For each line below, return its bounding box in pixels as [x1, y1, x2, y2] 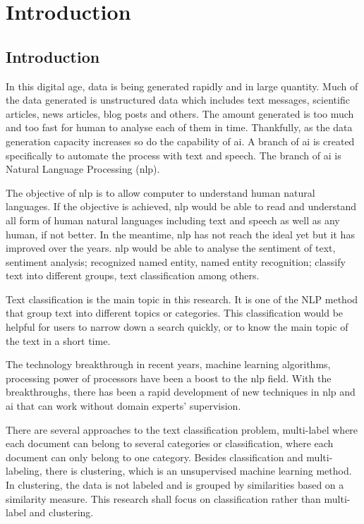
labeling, [6, 463, 42, 478]
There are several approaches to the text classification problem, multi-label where [6, 422, 358, 437]
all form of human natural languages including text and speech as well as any [6, 212, 340, 227]
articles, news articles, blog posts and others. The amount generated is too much [6, 106, 354, 121]
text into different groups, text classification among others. [6, 268, 260, 283]
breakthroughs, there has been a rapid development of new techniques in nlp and [6, 384, 356, 399]
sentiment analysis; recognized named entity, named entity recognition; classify [6, 254, 346, 269]
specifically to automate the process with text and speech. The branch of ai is [6, 147, 341, 162]
